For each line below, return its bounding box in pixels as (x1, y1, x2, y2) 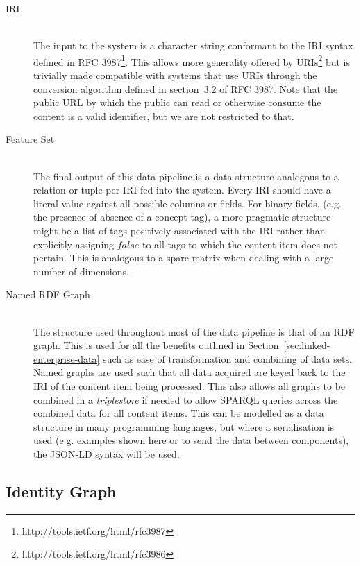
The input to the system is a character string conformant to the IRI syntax (33, 38, 353, 53)
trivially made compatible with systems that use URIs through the (33, 68, 317, 83)
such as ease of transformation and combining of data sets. (103, 351, 352, 366)
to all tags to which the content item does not (142, 237, 337, 251)
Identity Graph (6, 480, 117, 501)
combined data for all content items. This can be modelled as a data (33, 406, 324, 420)
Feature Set (6, 132, 55, 146)
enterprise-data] (33, 351, 100, 366)
